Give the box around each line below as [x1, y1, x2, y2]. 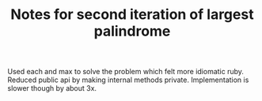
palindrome [93, 22, 171, 40]
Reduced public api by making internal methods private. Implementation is [7, 75, 249, 84]
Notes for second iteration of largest [10, 6, 254, 24]
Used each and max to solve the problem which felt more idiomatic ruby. [7, 67, 245, 77]
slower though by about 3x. [7, 84, 97, 93]
